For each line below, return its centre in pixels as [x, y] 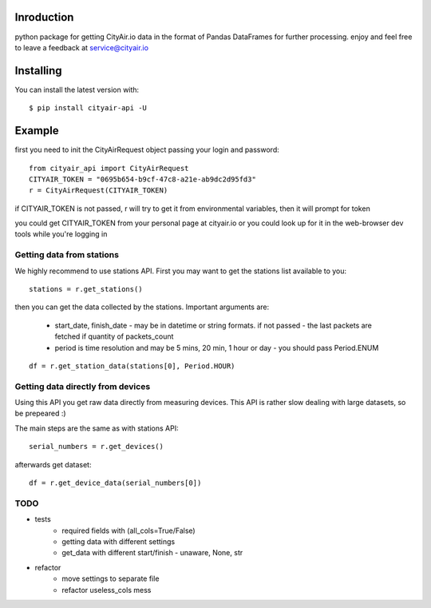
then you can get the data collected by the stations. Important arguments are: [142, 307]
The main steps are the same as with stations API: [97, 428]
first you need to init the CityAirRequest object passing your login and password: [147, 150]
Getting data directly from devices [83, 386]
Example [37, 131]
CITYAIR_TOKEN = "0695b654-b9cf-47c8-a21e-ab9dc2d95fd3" [143, 179]
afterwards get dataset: [53, 464]
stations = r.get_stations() [86, 289]
